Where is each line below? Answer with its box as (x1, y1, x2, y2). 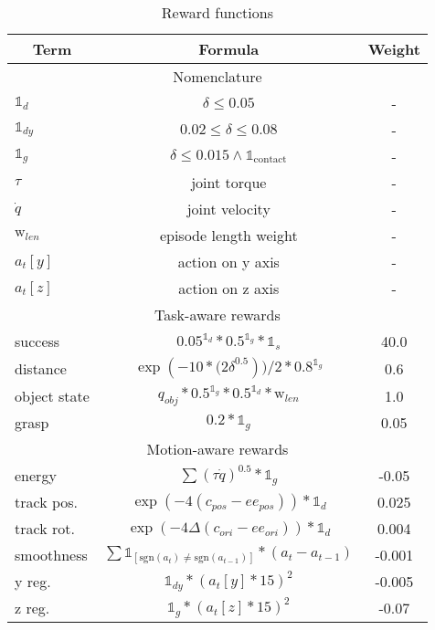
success (15, 331, 60, 352)
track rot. (15, 518, 75, 540)
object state (15, 384, 90, 406)
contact (253, 154, 287, 165)
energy (15, 465, 57, 487)
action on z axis (178, 278, 280, 299)
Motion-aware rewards (146, 438, 289, 460)
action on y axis (177, 251, 280, 272)
